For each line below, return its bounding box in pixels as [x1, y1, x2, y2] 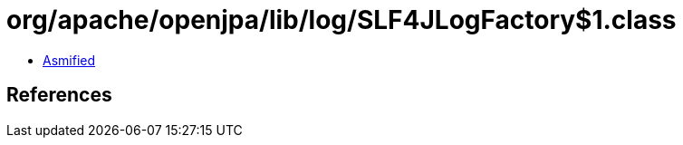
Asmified [43, 52, 96, 68]
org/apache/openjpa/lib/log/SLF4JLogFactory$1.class [6, 5, 677, 35]
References [6, 83, 112, 107]
